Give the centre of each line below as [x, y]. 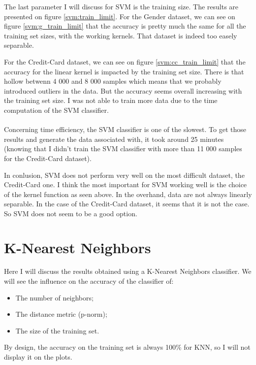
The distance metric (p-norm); [61, 314]
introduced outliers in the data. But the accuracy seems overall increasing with [123, 90]
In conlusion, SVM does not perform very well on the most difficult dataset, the [124, 175]
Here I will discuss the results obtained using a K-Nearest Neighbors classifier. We [128, 271]
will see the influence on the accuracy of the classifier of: [89, 281]
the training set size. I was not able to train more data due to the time [111, 100]
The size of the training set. [57, 330]
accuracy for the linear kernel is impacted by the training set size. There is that [124, 71]
